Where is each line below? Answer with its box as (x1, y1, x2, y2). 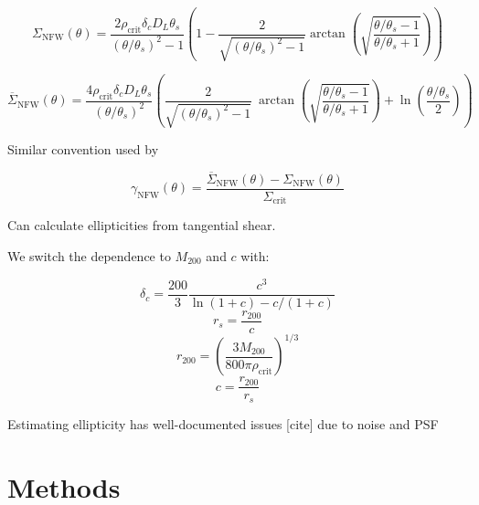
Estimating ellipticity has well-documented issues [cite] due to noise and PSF (7, 414, 439, 433)
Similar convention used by (7, 140, 159, 159)
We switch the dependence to (7, 246, 171, 265)
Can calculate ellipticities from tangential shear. (7, 216, 276, 235)
